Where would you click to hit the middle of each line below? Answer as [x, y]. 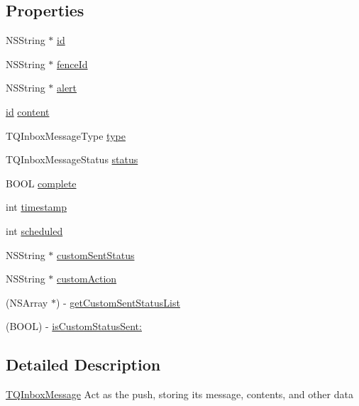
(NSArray [27, 302]
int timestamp [37, 207]
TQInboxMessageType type [66, 135]
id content [28, 111]
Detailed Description [83, 364]
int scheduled [34, 230]
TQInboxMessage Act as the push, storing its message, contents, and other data [179, 394]
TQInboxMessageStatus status [72, 159]
